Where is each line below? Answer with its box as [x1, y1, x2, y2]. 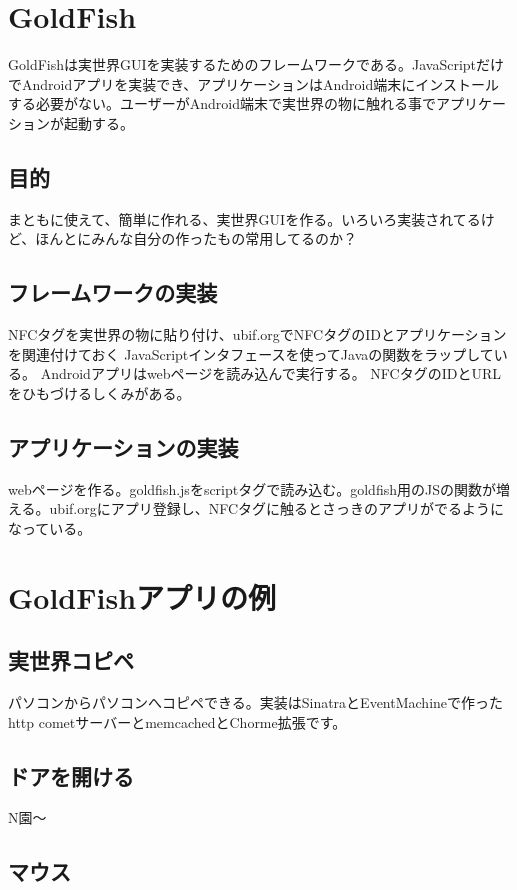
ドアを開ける [8, 760, 134, 791]
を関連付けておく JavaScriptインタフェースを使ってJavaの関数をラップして [8, 343, 494, 364]
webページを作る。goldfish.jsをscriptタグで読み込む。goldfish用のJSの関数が [8, 478, 496, 499]
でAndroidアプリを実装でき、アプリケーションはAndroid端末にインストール [8, 73, 499, 94]
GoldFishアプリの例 [8, 576, 277, 617]
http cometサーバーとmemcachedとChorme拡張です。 [8, 711, 347, 732]
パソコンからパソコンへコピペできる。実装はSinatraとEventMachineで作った [8, 692, 504, 713]
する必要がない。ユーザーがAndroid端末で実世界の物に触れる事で [8, 93, 436, 114]
